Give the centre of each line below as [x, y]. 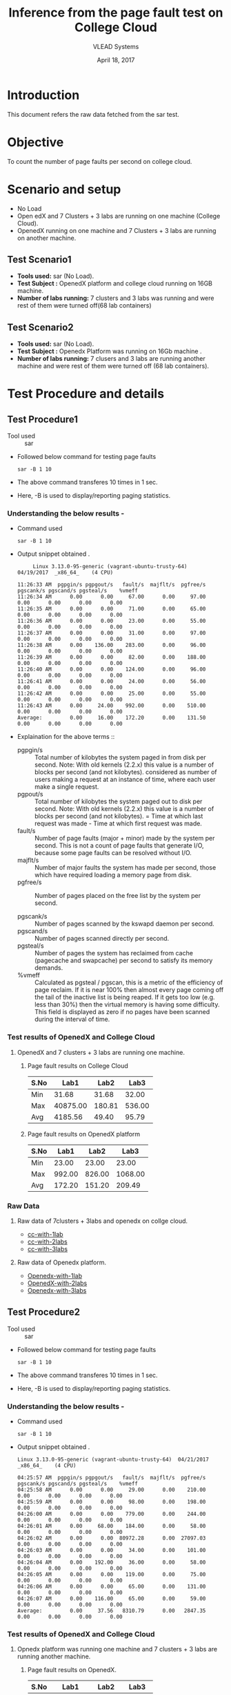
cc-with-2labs [47, 1242]
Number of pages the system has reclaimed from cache [113, 953]
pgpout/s [30, 794]
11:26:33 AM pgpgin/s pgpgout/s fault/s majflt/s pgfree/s [111, 585]
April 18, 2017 [116, 59]
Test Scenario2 [40, 327]
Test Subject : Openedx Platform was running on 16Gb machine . [109, 351]
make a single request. [67, 787]
